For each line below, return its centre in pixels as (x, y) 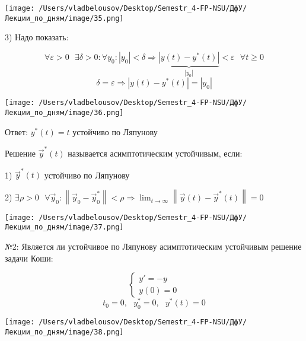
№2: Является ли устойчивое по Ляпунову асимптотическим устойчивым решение (153, 246)
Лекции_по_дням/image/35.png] (64, 18)
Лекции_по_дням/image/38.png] (64, 332)
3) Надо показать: (37, 37)
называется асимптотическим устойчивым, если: (155, 153)
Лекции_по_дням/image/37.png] (64, 227)
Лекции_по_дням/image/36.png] (64, 113)
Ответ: (16, 131)
